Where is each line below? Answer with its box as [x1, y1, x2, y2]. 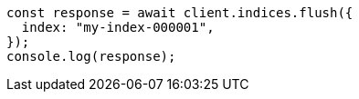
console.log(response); [6, 49, 176, 64]
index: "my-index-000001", [21, 20, 215, 35]
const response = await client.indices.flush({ [6, 5, 354, 20]
